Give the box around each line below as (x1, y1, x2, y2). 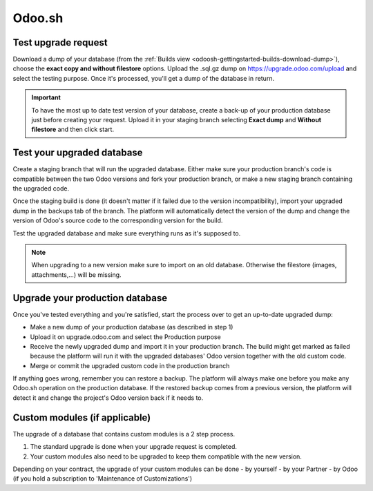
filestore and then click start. (31, 125, 114, 134)
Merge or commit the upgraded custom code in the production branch (30, 361, 230, 369)
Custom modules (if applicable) (12, 412, 151, 423)
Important (31, 93, 61, 102)
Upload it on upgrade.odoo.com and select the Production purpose (30, 332, 221, 341)
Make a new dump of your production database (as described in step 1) (30, 323, 233, 331)
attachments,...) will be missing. (31, 270, 122, 279)
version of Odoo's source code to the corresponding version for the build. (12, 216, 223, 224)
